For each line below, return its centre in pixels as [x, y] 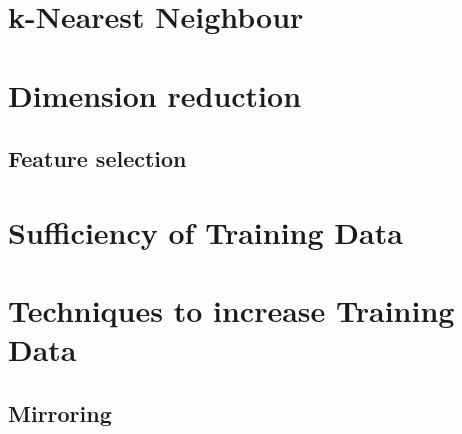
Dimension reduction [155, 94]
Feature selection [97, 158]
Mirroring [60, 412]
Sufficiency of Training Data [205, 231]
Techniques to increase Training [231, 310]
